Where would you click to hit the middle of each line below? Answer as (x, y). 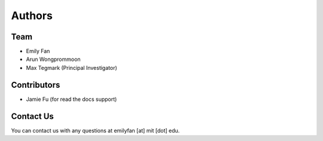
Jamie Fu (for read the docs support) (71, 99)
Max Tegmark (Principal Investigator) (72, 68)
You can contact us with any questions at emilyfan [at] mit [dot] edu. (95, 130)
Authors (32, 16)
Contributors (36, 85)
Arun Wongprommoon (53, 59)
